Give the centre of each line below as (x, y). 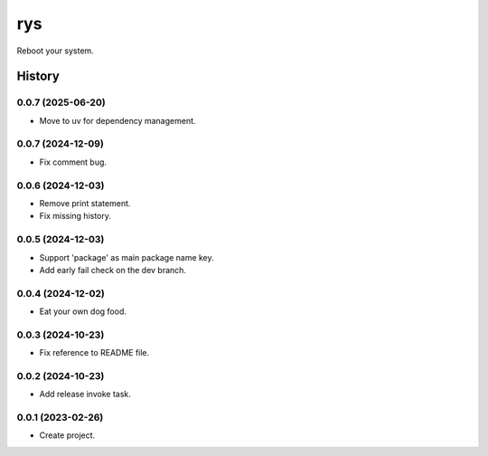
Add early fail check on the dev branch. (113, 270)
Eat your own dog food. (83, 311)
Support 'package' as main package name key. (127, 257)
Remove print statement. (85, 203)
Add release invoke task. (85, 394)
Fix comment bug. (73, 162)
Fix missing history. (75, 216)
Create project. (67, 435)
